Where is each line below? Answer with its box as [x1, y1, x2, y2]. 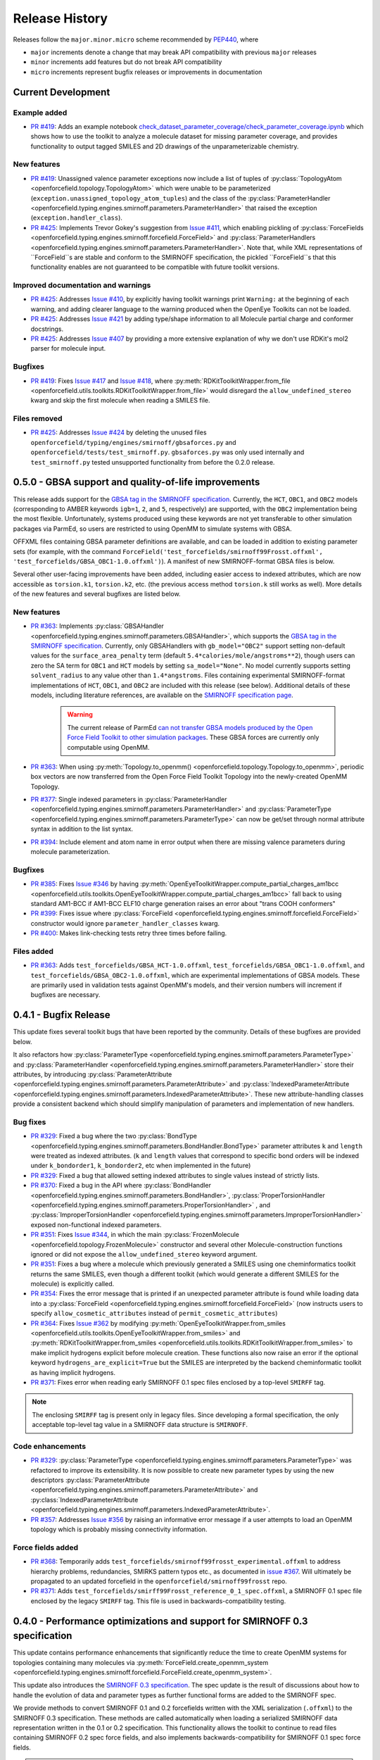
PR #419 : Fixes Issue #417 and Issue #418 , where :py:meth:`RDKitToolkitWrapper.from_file [30, 377, 291, 385]
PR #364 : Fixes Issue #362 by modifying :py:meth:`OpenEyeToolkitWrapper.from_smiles [30, 1319, 286, 1327]
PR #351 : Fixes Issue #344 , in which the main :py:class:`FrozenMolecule [30, 1231, 239, 1239]
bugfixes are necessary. [30, 991, 101, 999]
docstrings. [30, 325, 64, 333]
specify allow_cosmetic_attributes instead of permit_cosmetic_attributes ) [30, 1309, 278, 1318]
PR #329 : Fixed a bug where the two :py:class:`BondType [30, 1132, 197, 1140]
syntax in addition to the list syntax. [30, 824, 134, 834]
